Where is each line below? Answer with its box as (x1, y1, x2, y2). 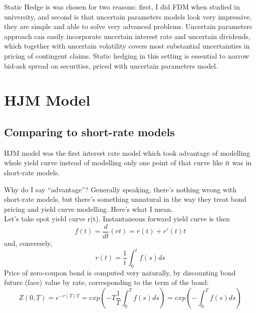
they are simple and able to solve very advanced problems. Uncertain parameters (4, 21, 252, 32)
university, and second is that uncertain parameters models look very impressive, (4, 11, 252, 22)
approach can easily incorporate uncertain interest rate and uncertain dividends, (4, 31, 250, 41)
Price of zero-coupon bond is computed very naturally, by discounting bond (4, 267, 236, 277)
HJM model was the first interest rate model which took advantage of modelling (4, 147, 250, 158)
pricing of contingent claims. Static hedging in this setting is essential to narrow (4, 50, 249, 61)
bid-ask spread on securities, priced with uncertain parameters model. (4, 60, 218, 71)
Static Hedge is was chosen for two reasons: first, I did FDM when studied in (4, 2, 240, 12)
